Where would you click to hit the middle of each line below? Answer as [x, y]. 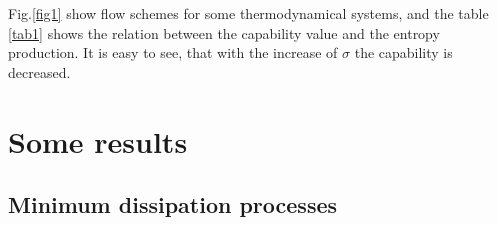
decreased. [39, 71]
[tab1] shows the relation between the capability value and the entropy [224, 32]
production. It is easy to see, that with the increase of [173, 52]
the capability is [403, 52]
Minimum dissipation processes [173, 204]
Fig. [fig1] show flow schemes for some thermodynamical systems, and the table [248, 13]
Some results [98, 140]
